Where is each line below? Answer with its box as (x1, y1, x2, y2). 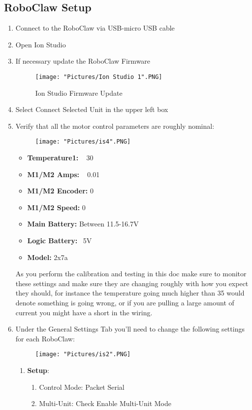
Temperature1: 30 (27, 152, 94, 163)
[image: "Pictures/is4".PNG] (35, 138, 131, 146)
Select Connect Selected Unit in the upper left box (15, 104, 168, 114)
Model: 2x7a (27, 252, 68, 262)
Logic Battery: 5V (27, 235, 92, 246)
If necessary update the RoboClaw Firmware (15, 56, 151, 66)
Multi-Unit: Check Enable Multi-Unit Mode (39, 398, 171, 409)
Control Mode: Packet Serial (39, 381, 125, 392)
